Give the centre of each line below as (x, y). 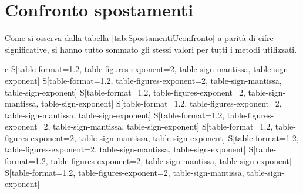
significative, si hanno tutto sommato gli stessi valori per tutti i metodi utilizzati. (151, 49)
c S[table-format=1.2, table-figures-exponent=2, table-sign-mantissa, (128, 69)
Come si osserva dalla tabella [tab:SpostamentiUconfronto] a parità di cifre (139, 38)
